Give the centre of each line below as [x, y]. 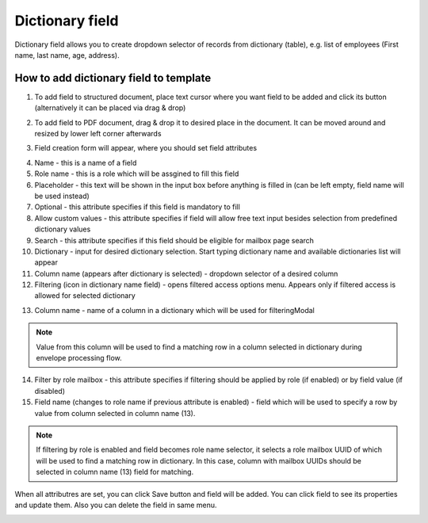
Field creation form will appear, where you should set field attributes [146, 148]
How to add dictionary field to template [113, 78]
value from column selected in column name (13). [115, 413]
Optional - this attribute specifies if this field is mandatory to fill [138, 207]
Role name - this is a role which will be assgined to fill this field [137, 174]
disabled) [50, 391]
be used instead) [62, 196]
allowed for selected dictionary [85, 296]
